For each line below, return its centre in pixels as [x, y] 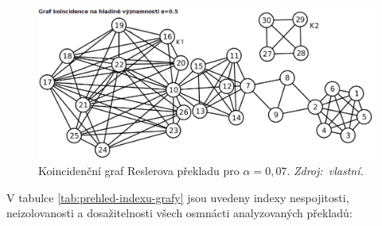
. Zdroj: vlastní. [325, 171]
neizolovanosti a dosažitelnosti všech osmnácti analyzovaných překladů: [179, 213]
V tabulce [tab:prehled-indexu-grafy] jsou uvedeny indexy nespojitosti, [178, 197]
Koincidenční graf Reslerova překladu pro [139, 171]
